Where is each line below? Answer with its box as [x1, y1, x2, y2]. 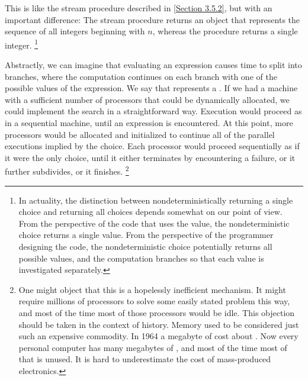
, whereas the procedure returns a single [152, 25, 298, 37]
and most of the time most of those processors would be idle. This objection [18, 306, 295, 318]
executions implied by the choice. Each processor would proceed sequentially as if [5, 140, 300, 152]
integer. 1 [5, 37, 38, 51]
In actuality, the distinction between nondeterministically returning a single [18, 194, 293, 206]
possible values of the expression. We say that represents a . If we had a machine [5, 82, 298, 94]
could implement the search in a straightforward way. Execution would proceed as [5, 105, 302, 117]
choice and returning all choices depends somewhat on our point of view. [18, 205, 283, 218]
